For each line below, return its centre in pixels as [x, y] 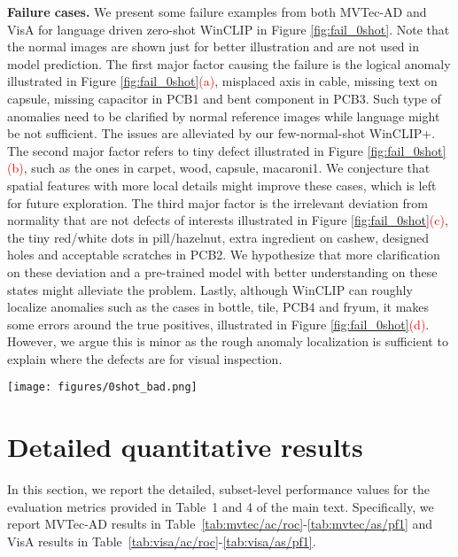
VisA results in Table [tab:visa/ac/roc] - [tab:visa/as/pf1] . [162, 542]
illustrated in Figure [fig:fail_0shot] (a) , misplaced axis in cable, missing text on [222, 81]
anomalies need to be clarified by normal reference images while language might [224, 116]
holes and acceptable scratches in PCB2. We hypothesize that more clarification [224, 255]
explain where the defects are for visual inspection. [145, 358]
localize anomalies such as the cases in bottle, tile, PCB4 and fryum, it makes [218, 307]
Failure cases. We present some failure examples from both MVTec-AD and [217, 12]
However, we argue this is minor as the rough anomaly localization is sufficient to [228, 341]
